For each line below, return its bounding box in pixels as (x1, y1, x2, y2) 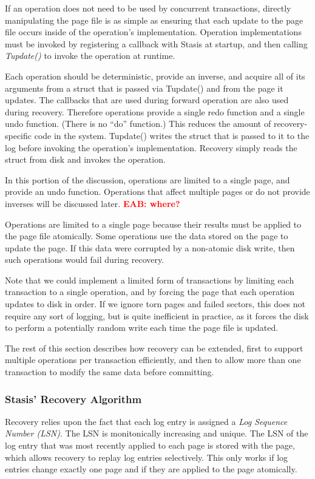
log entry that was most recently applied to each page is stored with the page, (5, 439, 295, 452)
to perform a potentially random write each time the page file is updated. (5, 321, 279, 334)
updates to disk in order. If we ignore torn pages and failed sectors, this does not (5, 297, 306, 310)
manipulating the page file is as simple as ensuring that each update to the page (5, 13, 303, 26)
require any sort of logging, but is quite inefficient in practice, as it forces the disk (5, 309, 309, 322)
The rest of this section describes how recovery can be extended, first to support (5, 341, 303, 354)
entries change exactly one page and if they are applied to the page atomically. (5, 463, 297, 475)
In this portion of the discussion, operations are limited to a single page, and (5, 173, 290, 186)
